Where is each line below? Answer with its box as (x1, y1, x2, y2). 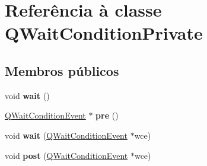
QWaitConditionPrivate (5, 21, 203, 45)
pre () (95, 109, 119, 122)
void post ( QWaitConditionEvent (5, 149, 128, 161)
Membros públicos (5, 61, 119, 79)
